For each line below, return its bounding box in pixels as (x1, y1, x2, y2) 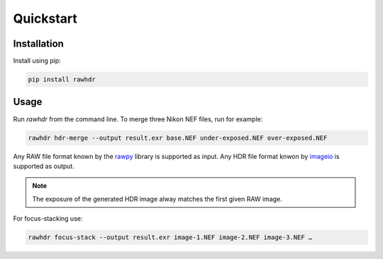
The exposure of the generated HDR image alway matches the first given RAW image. (32, 194, 283, 203)
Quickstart (13, 11, 78, 26)
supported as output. (13, 162, 74, 170)
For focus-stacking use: (13, 214, 83, 223)
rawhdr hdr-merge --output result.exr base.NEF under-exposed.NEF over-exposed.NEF (28, 133, 328, 142)
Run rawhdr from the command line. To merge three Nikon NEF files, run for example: (13, 114, 263, 123)
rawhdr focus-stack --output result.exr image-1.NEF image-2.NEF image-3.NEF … (28, 233, 313, 241)
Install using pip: (13, 57, 62, 65)
